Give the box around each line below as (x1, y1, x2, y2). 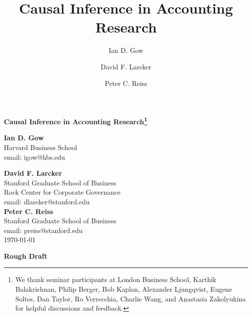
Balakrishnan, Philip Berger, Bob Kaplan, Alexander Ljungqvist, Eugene (15, 284, 232, 294)
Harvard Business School (4, 142, 78, 152)
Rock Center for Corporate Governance (4, 187, 121, 197)
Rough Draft (4, 250, 47, 261)
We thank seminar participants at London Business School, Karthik (15, 274, 217, 284)
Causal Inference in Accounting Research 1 (4, 115, 147, 126)
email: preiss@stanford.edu (4, 225, 83, 235)
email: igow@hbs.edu (4, 151, 65, 162)
